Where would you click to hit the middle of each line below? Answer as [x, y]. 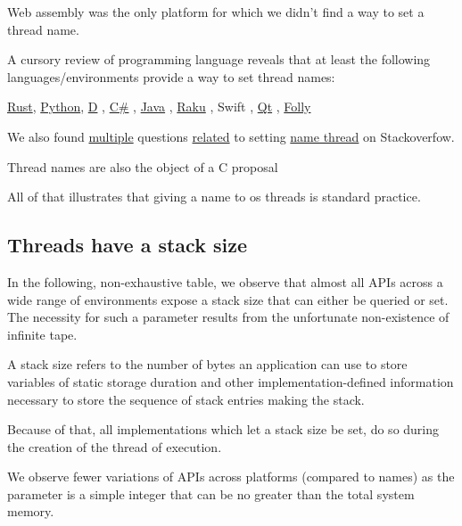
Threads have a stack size [127, 245]
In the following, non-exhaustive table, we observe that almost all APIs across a [225, 281]
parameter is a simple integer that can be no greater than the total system [211, 493]
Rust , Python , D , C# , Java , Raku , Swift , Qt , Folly [159, 107]
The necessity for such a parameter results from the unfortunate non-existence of [228, 317]
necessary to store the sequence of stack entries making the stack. [186, 399]
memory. [31, 511]
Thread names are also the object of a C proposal [143, 166]
